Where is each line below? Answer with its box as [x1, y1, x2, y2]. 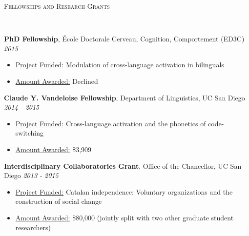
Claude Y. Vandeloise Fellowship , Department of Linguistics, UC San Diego [4, 92, 245, 102]
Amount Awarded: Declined [15, 76, 98, 86]
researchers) [15, 222, 51, 232]
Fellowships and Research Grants [4, 1, 110, 11]
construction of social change [15, 196, 102, 206]
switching [15, 128, 44, 138]
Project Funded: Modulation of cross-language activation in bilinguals [15, 59, 224, 70]
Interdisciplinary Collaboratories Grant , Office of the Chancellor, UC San [4, 160, 242, 171]
